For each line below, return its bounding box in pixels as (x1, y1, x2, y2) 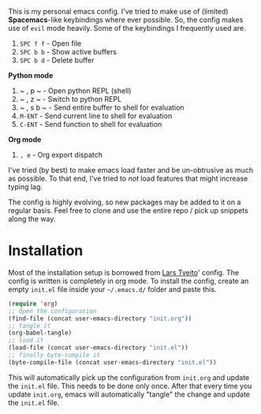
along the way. (8, 214, 56, 223)
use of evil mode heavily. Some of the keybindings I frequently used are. (8, 24, 246, 32)
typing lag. (8, 182, 43, 192)
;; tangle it (8, 322, 51, 330)
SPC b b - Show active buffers (19, 47, 117, 56)
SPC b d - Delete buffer (19, 55, 95, 65)
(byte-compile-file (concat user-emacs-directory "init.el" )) (8, 358, 217, 366)
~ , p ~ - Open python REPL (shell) (19, 86, 132, 95)
